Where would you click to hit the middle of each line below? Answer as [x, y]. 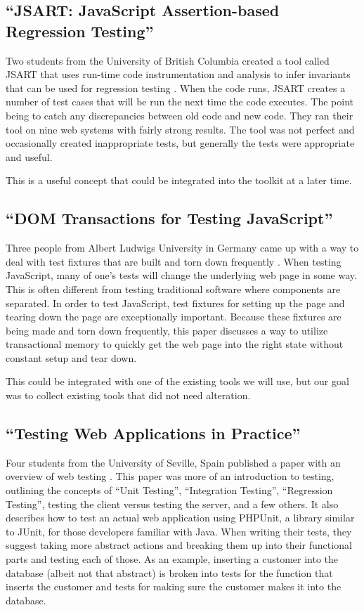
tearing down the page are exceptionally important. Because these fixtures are [174, 317]
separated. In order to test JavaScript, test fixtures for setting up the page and [175, 303]
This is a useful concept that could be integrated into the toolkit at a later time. [179, 180]
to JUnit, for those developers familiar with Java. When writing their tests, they [179, 531]
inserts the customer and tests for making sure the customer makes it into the [174, 586]
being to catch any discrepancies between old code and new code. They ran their [180, 115]
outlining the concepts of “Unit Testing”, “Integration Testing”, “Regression [169, 490]
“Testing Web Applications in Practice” [153, 433]
